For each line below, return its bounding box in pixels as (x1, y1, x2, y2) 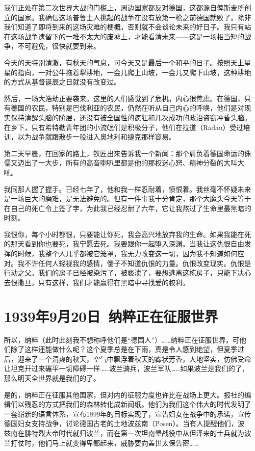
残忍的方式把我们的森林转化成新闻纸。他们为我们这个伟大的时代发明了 (24, 399, 251, 409)
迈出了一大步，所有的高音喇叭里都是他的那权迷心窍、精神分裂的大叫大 (17, 158, 244, 168)
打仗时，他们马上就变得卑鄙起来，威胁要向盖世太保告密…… (10, 437, 199, 448)
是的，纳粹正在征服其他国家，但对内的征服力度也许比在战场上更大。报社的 (4, 389, 244, 399)
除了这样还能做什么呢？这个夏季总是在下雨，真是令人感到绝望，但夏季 (10, 344, 237, 354)
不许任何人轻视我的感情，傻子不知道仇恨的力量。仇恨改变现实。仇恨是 (24, 258, 251, 268)
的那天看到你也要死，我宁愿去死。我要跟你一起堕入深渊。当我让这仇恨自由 (4, 239, 244, 249)
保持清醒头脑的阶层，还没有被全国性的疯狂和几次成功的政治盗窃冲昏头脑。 (10, 112, 251, 122)
